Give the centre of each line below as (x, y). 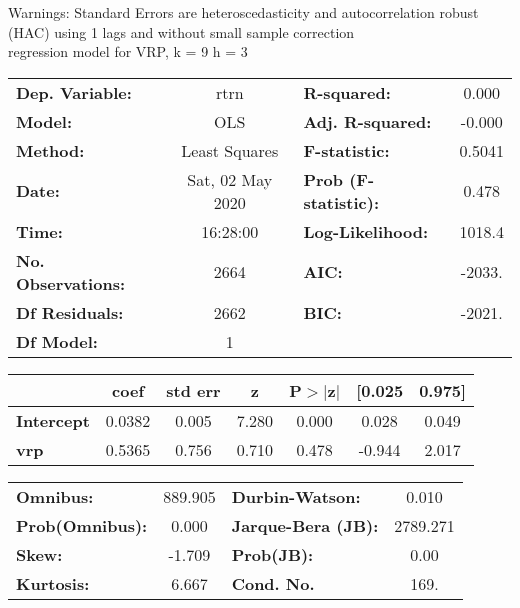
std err (193, 390)
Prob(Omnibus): (82, 525)
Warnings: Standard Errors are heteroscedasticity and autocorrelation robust (243, 12)
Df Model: (57, 341)
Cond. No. (273, 583)
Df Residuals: (70, 312)
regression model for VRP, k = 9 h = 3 (128, 51)
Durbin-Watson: (296, 496)
